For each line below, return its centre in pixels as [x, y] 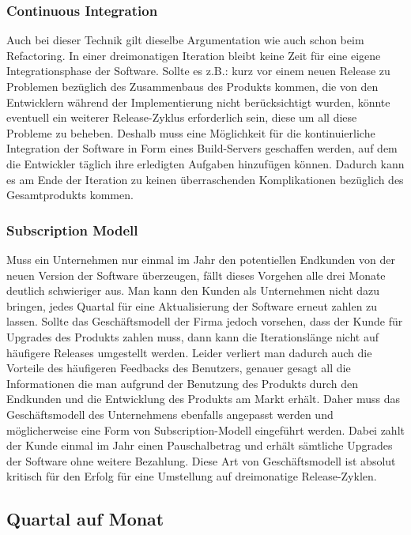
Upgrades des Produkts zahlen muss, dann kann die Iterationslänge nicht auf [192, 336]
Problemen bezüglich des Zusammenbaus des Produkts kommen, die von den [192, 86]
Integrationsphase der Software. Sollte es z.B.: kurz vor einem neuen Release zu [198, 71]
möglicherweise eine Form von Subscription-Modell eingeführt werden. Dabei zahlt [205, 430]
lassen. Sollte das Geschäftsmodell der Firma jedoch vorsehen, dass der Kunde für [205, 321]
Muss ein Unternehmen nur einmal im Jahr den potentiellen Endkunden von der [201, 259]
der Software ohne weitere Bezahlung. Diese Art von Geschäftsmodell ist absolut [201, 460]
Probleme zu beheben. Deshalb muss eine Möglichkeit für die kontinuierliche [191, 132]
